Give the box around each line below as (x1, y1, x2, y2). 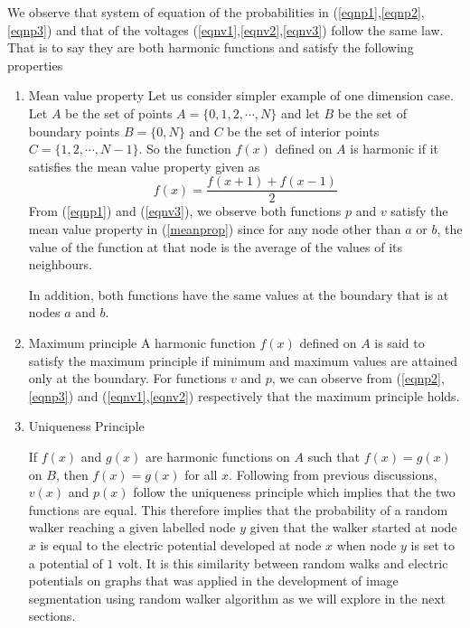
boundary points (28, 121, 120, 140)
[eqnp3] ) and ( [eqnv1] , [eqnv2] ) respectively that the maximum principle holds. (28, 386, 460, 405)
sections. (28, 606, 76, 625)
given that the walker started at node (249, 518, 457, 537)
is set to (410, 535, 455, 554)
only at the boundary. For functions (28, 369, 227, 388)
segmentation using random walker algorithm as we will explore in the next (28, 588, 446, 607)
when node (336, 535, 397, 554)
